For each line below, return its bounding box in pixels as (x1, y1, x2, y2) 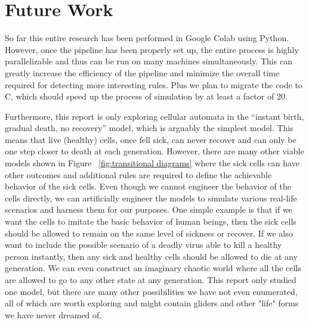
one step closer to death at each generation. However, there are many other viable (5, 145, 304, 157)
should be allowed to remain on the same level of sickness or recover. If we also (5, 226, 293, 239)
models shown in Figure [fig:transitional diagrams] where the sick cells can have (5, 157, 299, 169)
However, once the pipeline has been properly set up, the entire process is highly (5, 43, 299, 55)
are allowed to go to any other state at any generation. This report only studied (5, 274, 296, 285)
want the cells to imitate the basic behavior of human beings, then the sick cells (5, 215, 296, 228)
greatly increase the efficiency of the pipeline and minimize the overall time (5, 66, 280, 79)
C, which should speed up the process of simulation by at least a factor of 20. (5, 90, 288, 103)
